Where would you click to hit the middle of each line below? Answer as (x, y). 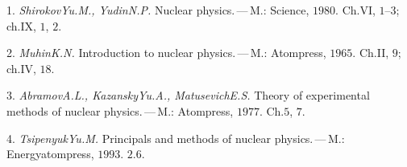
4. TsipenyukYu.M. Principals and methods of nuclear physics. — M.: (176, 138)
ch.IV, (21, 68)
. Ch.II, (371, 53)
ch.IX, (21, 25)
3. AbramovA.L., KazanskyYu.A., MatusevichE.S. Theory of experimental (188, 95)
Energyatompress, (50, 154)
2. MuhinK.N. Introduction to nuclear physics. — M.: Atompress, (166, 53)
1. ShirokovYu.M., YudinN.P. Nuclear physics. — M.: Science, (158, 10)
